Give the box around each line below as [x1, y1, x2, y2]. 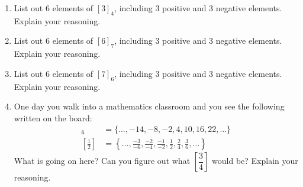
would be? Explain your [212, 154, 298, 167]
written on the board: [14, 111, 92, 124]
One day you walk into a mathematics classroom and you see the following [14, 100, 285, 112]
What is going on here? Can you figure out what [14, 154, 191, 167]
